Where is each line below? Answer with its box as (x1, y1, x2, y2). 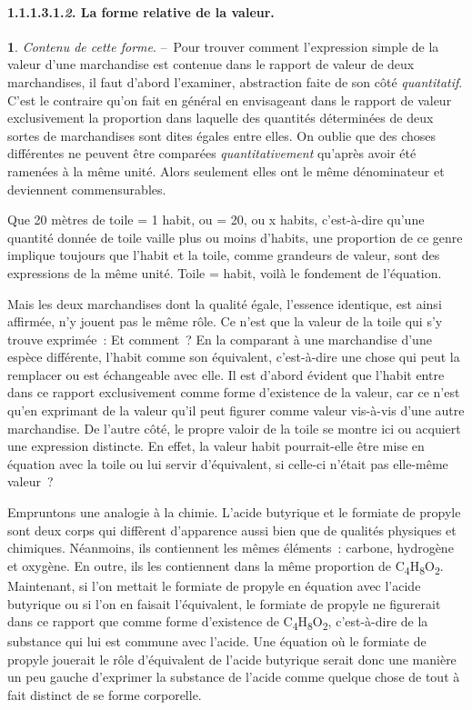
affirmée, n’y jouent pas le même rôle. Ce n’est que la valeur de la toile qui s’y (7, 312, 443, 331)
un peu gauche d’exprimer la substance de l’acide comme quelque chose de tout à (7, 667, 460, 686)
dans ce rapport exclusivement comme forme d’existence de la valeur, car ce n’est (7, 383, 460, 402)
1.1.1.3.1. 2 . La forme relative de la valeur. (7, 2, 275, 21)
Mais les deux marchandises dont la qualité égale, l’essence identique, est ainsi (7, 294, 442, 313)
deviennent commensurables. (7, 179, 166, 198)
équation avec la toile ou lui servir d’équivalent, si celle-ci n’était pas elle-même (7, 454, 448, 473)
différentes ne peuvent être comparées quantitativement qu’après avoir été (7, 144, 417, 163)
